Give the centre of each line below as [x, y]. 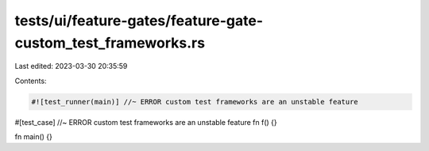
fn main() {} [34, 137]
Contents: [31, 81]
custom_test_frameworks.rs [110, 43]
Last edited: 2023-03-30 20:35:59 [71, 66]
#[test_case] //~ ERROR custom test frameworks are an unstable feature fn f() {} [146, 122]
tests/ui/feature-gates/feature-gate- [139, 21]
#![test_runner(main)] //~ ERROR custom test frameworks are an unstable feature [195, 102]
